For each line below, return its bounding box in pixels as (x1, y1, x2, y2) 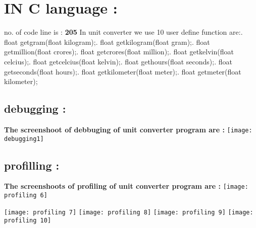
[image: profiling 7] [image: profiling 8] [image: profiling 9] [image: (4, 208, 253, 216)
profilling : (4, 157, 60, 173)
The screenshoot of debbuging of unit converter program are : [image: (4, 124, 252, 134)
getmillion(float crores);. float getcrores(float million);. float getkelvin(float (4, 46, 234, 57)
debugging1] (4, 135, 44, 142)
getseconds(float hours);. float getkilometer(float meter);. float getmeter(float (4, 66, 241, 77)
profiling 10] (4, 217, 52, 224)
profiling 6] (4, 192, 47, 199)
